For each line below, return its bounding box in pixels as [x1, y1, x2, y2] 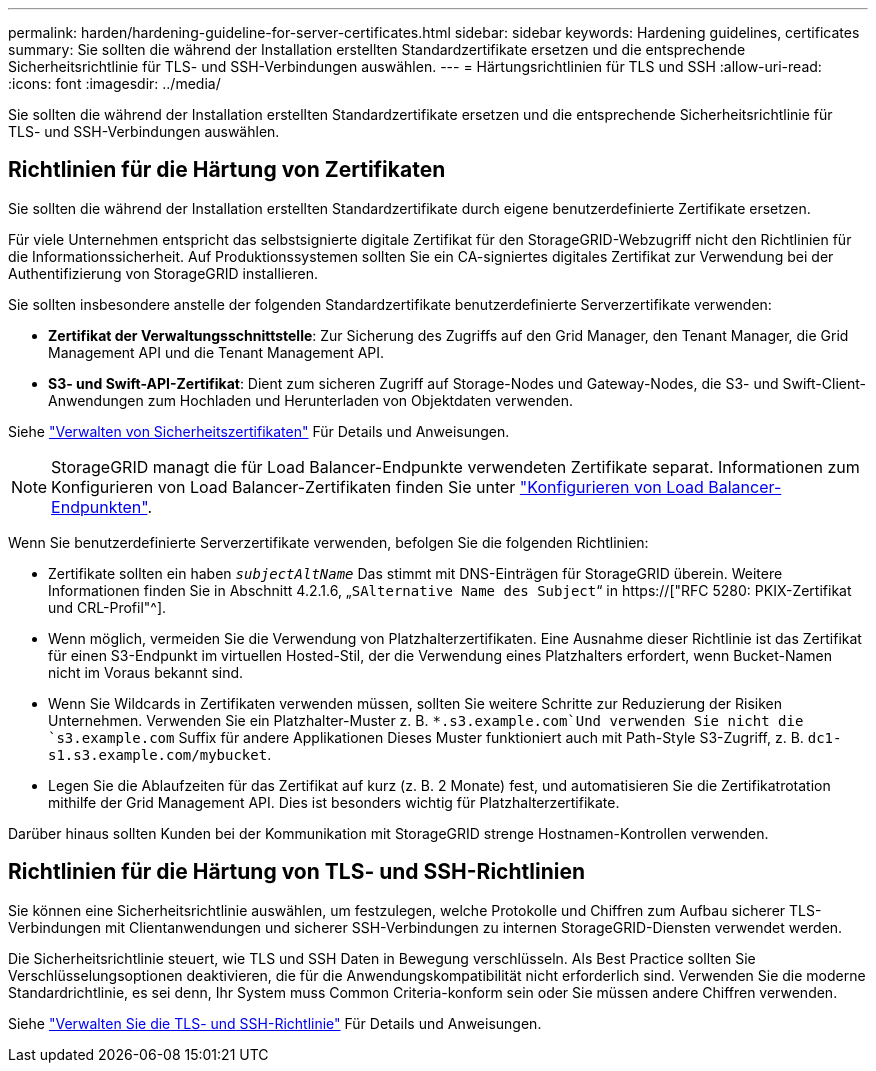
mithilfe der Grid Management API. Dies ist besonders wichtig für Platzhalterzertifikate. [48, 793, 620, 811]
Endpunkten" [51, 496, 148, 517]
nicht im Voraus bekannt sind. [48, 663, 244, 681]
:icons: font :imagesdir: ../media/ [8, 75, 221, 92]
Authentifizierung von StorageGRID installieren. [8, 264, 318, 282]
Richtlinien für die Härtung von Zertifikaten [8, 157, 446, 183]
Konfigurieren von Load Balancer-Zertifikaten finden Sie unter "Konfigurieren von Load [51, 476, 704, 497]
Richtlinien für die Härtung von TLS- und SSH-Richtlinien [8, 859, 585, 885]
